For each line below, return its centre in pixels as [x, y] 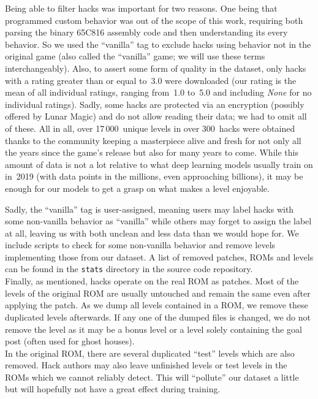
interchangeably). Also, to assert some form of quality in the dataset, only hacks [156, 68]
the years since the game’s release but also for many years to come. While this [152, 152]
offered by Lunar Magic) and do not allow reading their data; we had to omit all [156, 116]
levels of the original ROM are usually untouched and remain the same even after [158, 293]
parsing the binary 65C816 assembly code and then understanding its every [146, 32]
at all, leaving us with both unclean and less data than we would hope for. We [152, 233]
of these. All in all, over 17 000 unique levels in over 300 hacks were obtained [150, 128]
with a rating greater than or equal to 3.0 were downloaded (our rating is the [151, 80]
